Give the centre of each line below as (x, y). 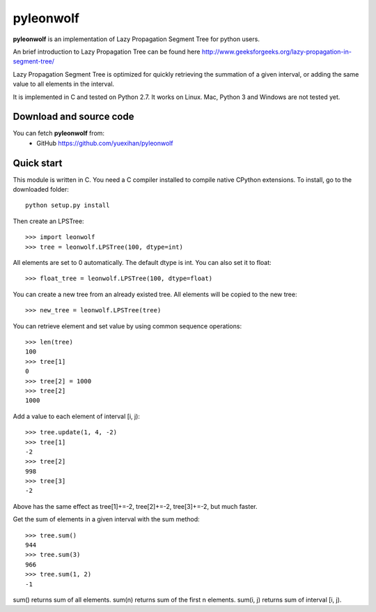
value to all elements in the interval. (64, 84)
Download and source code (73, 117)
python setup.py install (68, 205)
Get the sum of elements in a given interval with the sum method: (106, 519)
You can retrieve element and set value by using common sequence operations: (127, 326)
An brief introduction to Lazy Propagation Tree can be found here (107, 52)
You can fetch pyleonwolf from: (58, 133)
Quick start (38, 163)
